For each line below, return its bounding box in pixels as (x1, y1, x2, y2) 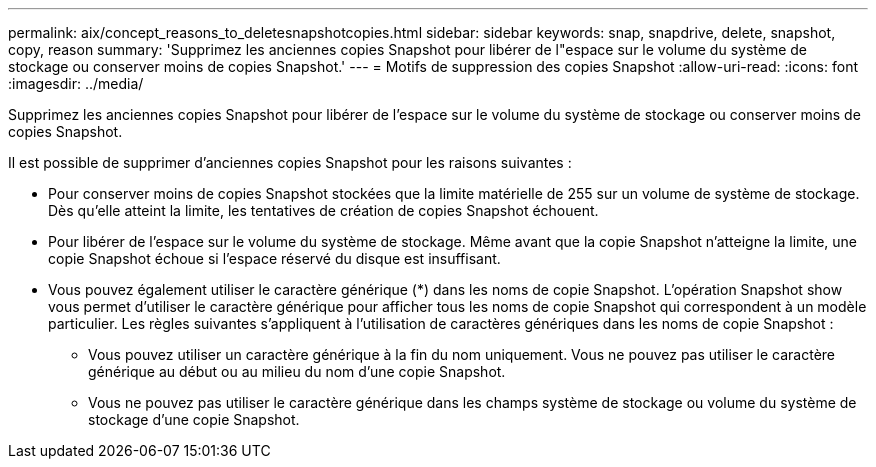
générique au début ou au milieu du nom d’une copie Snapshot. (88, 363, 506, 380)
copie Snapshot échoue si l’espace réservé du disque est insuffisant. (48, 250, 501, 267)
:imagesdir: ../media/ (8, 75, 144, 92)
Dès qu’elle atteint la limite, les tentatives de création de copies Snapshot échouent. (48, 202, 599, 219)
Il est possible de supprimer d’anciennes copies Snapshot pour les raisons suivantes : (8, 154, 572, 171)
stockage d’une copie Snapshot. (88, 411, 300, 428)
